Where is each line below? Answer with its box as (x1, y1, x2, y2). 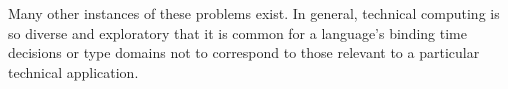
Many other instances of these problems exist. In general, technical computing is (8, 3, 500, 23)
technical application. (8, 61, 139, 82)
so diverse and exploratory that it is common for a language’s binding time (8, 22, 467, 43)
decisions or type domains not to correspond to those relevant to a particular (8, 42, 480, 63)
